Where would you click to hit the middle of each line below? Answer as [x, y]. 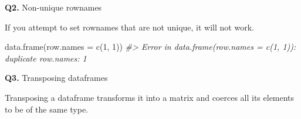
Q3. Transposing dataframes [56, 78]
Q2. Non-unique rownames [53, 7]
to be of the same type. [47, 109]
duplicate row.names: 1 [46, 58]
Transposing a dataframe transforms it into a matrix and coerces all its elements [150, 97]
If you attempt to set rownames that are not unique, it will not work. [129, 27]
